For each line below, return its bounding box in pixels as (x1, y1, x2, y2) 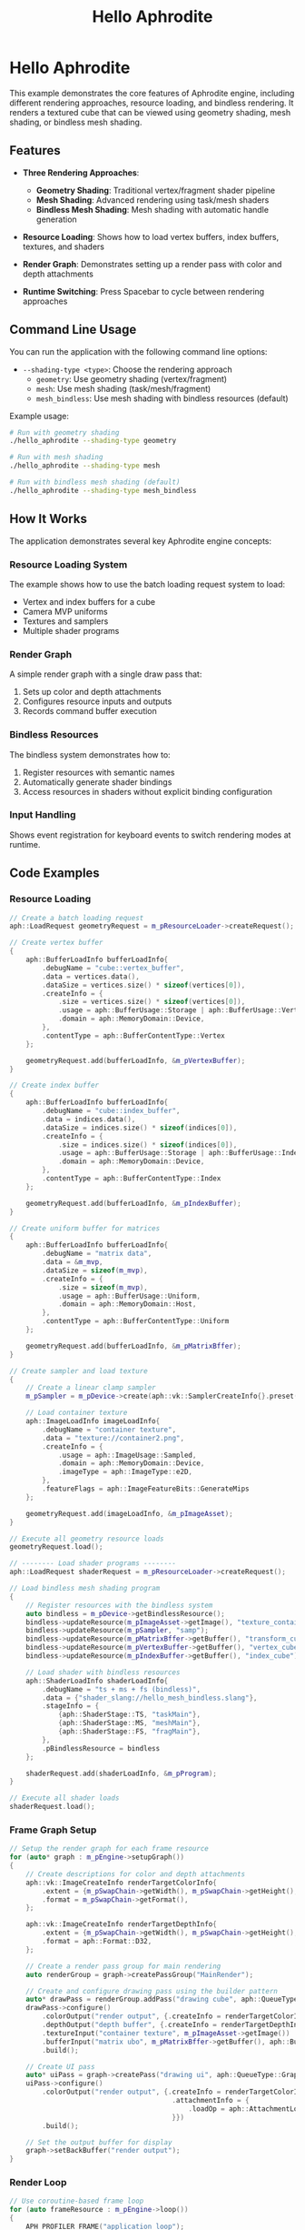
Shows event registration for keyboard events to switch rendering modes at (9, 829, 291, 840)
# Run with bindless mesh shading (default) (9, 477, 181, 487)
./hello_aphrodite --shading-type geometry (9, 437, 177, 446)
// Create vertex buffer (9, 939, 103, 948)
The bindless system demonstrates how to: (9, 748, 171, 760)
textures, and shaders (22, 241, 104, 252)
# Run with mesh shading (9, 453, 103, 462)
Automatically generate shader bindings (22, 776, 172, 788)
